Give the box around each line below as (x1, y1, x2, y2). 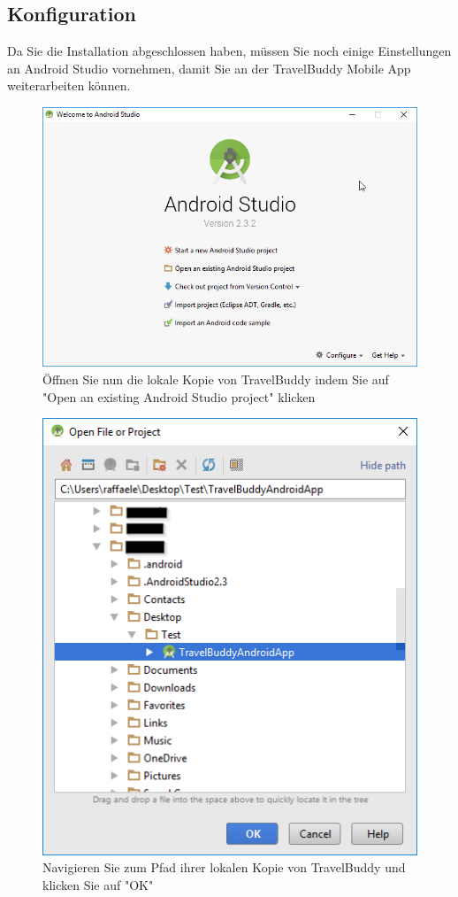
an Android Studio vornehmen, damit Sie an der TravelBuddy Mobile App (7, 58, 411, 77)
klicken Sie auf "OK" (42, 875, 154, 893)
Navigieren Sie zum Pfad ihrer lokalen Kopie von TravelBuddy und (42, 858, 406, 877)
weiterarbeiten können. (7, 76, 131, 95)
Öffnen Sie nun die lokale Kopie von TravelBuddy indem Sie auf (42, 369, 389, 388)
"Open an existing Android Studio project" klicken (42, 387, 316, 406)
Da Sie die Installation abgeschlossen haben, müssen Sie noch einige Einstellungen (7, 42, 452, 60)
